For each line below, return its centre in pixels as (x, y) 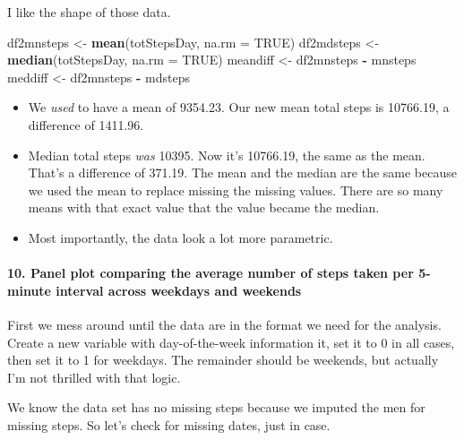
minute (29, 290)
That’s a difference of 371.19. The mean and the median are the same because (242, 173)
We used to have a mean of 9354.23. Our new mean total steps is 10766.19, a (239, 107)
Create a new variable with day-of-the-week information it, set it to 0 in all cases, (231, 342)
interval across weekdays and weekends (179, 290)
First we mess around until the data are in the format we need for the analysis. (224, 324)
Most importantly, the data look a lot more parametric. (180, 237)
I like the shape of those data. (89, 12)
